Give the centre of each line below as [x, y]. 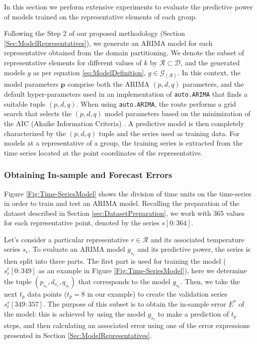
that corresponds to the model [124, 281]
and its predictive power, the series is [194, 249]
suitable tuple [25, 103]
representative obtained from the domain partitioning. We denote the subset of [124, 53]
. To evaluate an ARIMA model [77, 249]
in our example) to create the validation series [157, 293]
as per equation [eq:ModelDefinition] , [89, 72]
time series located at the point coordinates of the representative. [103, 152]
